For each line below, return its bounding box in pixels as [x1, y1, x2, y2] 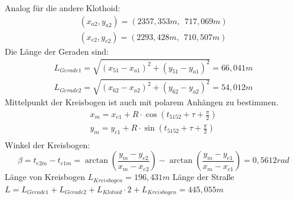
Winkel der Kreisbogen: [5, 138, 90, 151]
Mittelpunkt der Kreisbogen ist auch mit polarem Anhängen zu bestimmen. [5, 96, 279, 108]
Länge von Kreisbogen [5, 171, 86, 183]
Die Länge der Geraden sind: [5, 45, 109, 57]
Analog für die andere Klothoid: [5, 2, 120, 14]
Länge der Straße [172, 171, 234, 183]
